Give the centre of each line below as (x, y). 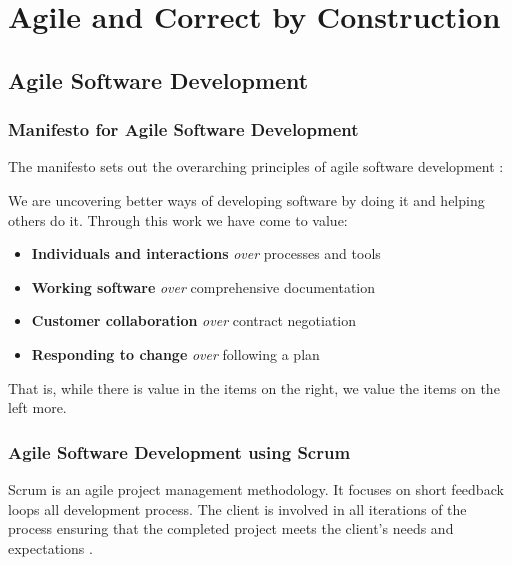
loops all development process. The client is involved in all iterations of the (237, 508)
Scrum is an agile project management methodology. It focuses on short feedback (256, 488)
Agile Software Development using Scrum (179, 451)
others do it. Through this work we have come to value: (178, 219)
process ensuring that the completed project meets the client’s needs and (231, 528)
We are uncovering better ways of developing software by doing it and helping (246, 199)
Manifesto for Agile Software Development (183, 129)
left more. (37, 407)
